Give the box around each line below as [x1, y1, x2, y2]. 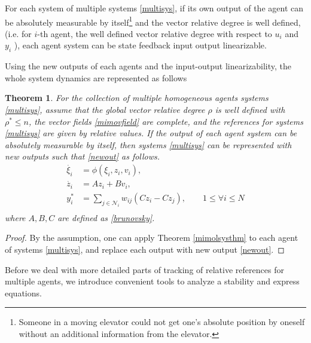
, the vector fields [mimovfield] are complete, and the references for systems [29, 115, 303, 127]
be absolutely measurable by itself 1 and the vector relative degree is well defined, [5, 14, 301, 28]
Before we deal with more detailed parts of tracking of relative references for [5, 263, 284, 275]
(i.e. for [5, 27, 32, 39]
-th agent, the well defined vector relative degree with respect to [37, 27, 272, 39]
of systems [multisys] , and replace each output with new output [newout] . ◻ [5, 243, 285, 255]
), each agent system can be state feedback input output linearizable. [14, 39, 267, 51]
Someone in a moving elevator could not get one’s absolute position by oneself [19, 316, 305, 328]
